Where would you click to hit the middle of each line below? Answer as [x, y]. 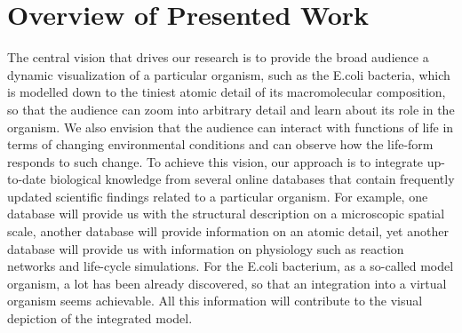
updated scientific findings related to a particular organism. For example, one [218, 196]
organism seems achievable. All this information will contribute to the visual [215, 301]
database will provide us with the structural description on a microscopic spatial [226, 214]
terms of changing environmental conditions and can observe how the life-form [220, 144]
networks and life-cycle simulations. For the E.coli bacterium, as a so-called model [231, 266]
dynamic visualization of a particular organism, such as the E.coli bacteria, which [229, 74]
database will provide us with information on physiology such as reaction [206, 248]
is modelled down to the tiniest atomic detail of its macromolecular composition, [227, 92]
